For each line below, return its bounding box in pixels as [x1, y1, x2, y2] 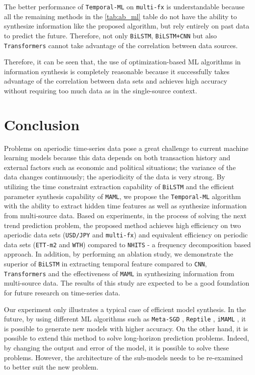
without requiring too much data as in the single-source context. [4, 85, 197, 95]
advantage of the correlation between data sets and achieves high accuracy [4, 76, 228, 86]
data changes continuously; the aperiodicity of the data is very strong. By [4, 172, 225, 182]
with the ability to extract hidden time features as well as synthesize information [4, 201, 247, 211]
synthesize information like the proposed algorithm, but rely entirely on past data [4, 21, 250, 31]
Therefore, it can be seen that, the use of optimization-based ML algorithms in [4, 57, 241, 67]
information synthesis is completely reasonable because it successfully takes [4, 66, 230, 76]
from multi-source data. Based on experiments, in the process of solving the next [4, 210, 247, 220]
